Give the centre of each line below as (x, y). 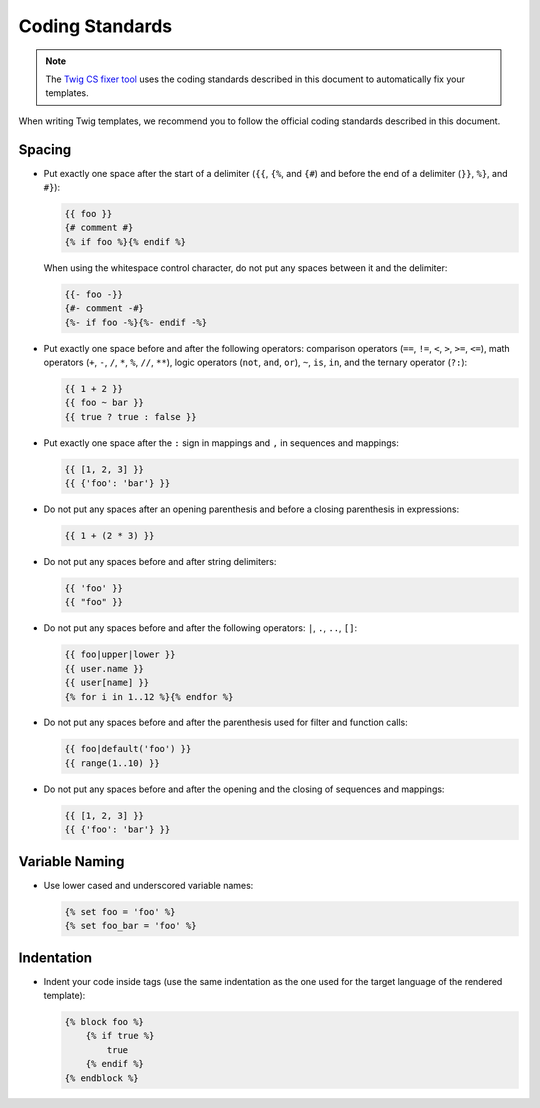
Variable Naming (71, 861)
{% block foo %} (104, 1021)
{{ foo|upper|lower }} (120, 654)
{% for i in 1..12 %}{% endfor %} (149, 696)
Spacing (45, 149)
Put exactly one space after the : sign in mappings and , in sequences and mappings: (221, 442)
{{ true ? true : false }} (130, 416)
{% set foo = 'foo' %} (120, 911)
